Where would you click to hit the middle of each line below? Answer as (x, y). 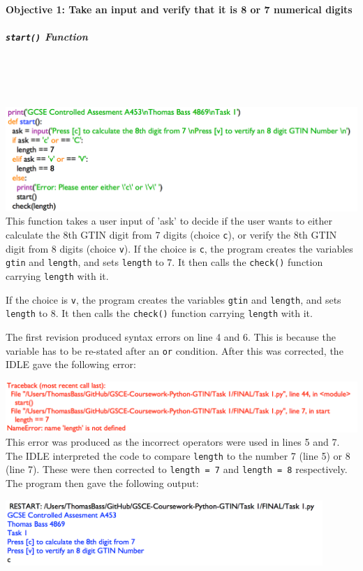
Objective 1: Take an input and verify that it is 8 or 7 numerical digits (179, 9)
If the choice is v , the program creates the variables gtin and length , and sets (173, 299)
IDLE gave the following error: (71, 364)
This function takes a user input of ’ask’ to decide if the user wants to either (169, 221)
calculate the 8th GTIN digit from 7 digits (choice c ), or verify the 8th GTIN (171, 234)
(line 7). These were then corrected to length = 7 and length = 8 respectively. (177, 469)
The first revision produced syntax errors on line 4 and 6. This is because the (171, 336)
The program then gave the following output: (102, 483)
